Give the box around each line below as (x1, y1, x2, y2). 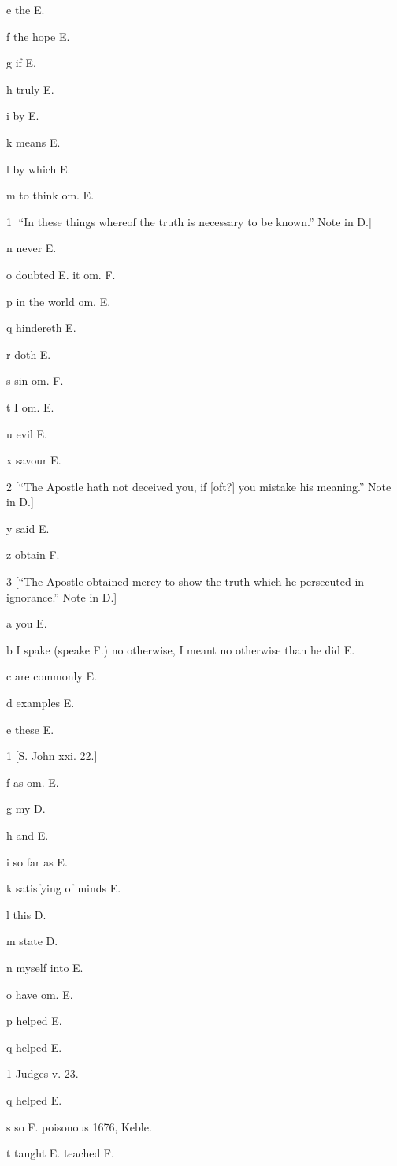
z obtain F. (6, 546, 60, 563)
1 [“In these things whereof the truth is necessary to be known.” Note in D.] (6, 213, 372, 229)
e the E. (6, 2, 45, 17)
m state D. (6, 933, 58, 949)
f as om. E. (6, 773, 59, 790)
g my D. (6, 800, 46, 817)
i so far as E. (6, 853, 68, 870)
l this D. (6, 906, 46, 922)
